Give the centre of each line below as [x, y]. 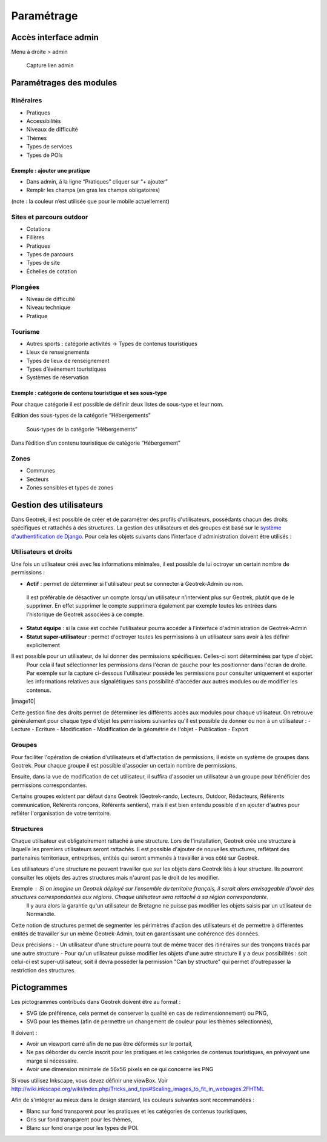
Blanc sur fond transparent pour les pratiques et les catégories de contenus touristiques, [137, 1111]
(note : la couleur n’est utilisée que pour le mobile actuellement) [90, 201]
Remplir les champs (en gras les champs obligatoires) [93, 190]
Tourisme [25, 331]
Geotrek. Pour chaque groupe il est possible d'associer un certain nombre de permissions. [124, 765]
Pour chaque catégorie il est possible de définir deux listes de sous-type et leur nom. [117, 404]
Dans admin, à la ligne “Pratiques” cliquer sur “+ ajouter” [97, 181]
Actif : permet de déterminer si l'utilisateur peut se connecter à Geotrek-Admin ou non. [135, 583]
